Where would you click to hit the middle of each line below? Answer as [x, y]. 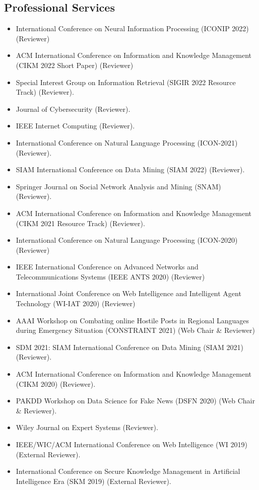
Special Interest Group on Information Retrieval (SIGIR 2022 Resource [126, 82]
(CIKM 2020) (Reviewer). [56, 383]
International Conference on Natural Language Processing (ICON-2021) [127, 142]
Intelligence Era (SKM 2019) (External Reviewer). [93, 481]
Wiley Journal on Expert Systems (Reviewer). [87, 427]
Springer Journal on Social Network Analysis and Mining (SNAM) [118, 186]
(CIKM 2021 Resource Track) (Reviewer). [80, 223]
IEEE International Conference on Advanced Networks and [107, 267]
